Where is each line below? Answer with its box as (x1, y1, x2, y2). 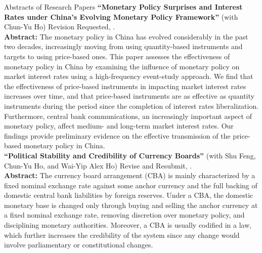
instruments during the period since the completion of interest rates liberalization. (4, 100, 259, 111)
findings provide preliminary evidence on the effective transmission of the (4, 130, 231, 141)
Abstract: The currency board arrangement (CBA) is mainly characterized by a (4, 170, 255, 181)
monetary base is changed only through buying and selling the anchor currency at (4, 199, 258, 210)
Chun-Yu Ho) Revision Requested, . (4, 21, 115, 32)
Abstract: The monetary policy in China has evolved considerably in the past (4, 31, 248, 41)
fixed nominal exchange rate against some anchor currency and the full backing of (4, 180, 257, 190)
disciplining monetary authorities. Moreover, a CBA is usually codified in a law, (4, 220, 252, 230)
